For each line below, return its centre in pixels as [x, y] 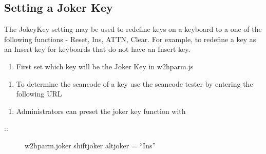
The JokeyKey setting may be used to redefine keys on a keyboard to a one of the [133, 29]
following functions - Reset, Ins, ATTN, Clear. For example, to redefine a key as [130, 39]
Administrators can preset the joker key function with [101, 111]
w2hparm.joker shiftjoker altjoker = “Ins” [90, 145]
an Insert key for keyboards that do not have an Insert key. [97, 49]
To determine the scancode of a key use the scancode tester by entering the [135, 83]
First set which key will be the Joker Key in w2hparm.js [105, 66]
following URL [39, 94]
